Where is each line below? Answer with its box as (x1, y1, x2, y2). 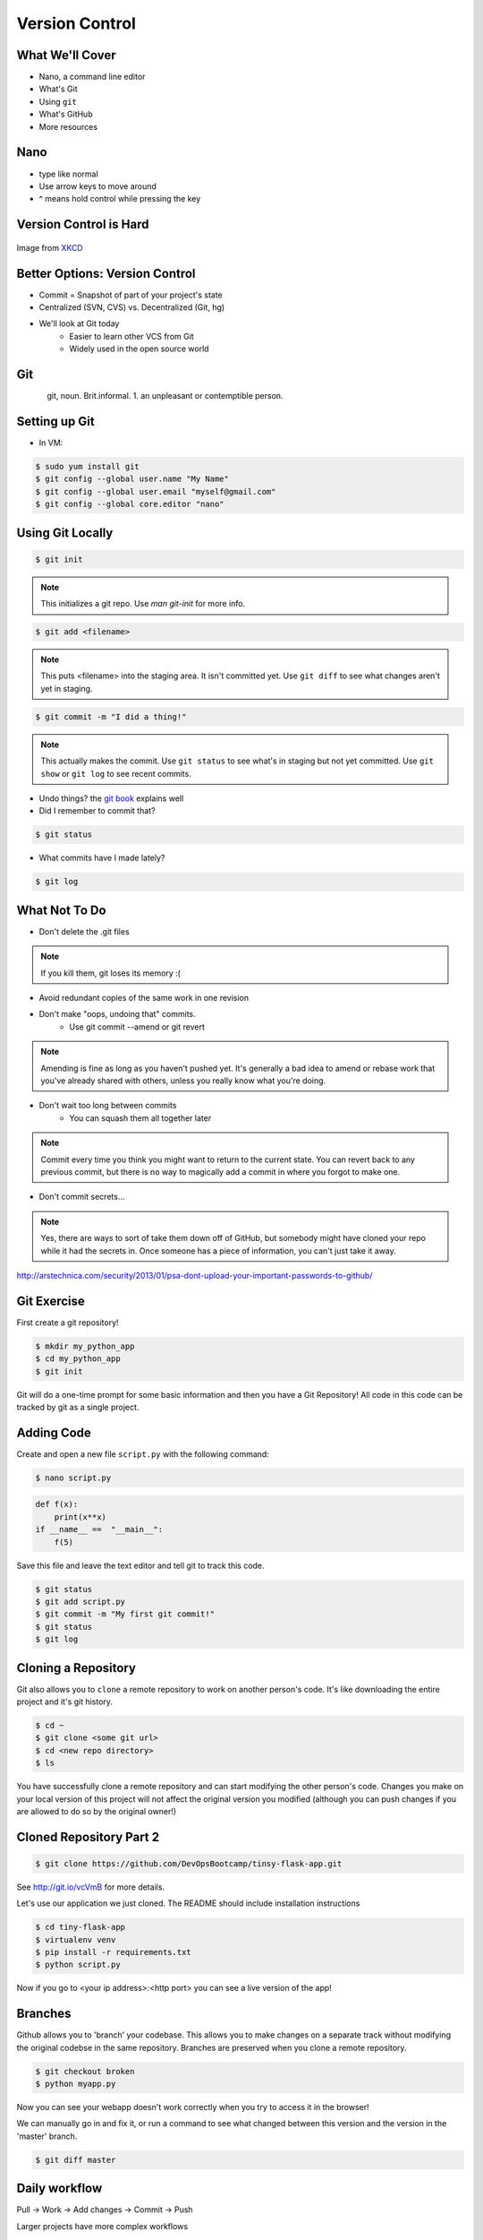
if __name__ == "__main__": (35, 1524, 164, 1535)
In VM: (38, 437, 64, 448)
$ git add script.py (35, 1596, 125, 1607)
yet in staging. (40, 683, 93, 694)
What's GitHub (38, 108, 93, 120)
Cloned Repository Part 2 (16, 1829, 160, 1845)
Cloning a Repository (16, 1660, 136, 1676)
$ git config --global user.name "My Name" (35, 474, 230, 484)
